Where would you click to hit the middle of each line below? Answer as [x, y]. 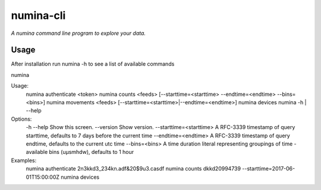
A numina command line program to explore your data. [78, 33]
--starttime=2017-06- [268, 169]
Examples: [24, 160]
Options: [21, 119]
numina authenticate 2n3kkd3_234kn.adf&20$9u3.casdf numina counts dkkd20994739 [133, 169]
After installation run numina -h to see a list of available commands [93, 64]
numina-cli [38, 15]
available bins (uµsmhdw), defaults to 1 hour [80, 152]
